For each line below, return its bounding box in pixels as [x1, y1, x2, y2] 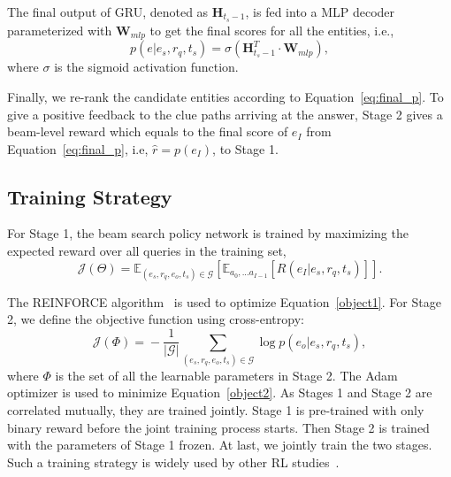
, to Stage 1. [212, 139, 279, 158]
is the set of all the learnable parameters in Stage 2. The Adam [55, 365, 398, 384]
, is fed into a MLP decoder [245, 3, 395, 20]
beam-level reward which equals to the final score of [7, 122, 288, 141]
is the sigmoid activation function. [54, 58, 239, 76]
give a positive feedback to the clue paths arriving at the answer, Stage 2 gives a [7, 104, 443, 123]
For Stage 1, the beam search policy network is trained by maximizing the [7, 224, 409, 242]
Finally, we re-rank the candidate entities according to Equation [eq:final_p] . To [7, 87, 444, 105]
